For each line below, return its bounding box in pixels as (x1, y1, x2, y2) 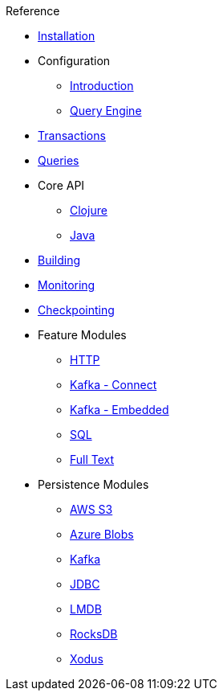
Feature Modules (38, 328, 127, 342)
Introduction (70, 79, 134, 92)
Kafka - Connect (70, 378, 157, 392)
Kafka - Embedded (70, 403, 169, 416)
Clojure (70, 203, 107, 217)
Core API (38, 178, 85, 192)
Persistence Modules (38, 478, 149, 491)
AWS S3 (70, 502, 113, 516)
